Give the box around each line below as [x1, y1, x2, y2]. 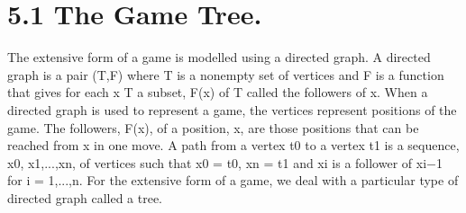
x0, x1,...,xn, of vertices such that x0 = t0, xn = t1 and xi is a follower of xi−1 [7, 153, 443, 172]
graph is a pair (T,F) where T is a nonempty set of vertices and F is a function [7, 65, 444, 84]
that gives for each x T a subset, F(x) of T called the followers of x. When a [7, 83, 428, 102]
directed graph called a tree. [7, 188, 163, 207]
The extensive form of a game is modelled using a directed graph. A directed [7, 48, 431, 67]
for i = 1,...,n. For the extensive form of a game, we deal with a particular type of [7, 171, 459, 190]
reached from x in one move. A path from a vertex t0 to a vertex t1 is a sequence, [7, 136, 460, 155]
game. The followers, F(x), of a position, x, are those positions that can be [7, 118, 419, 137]
